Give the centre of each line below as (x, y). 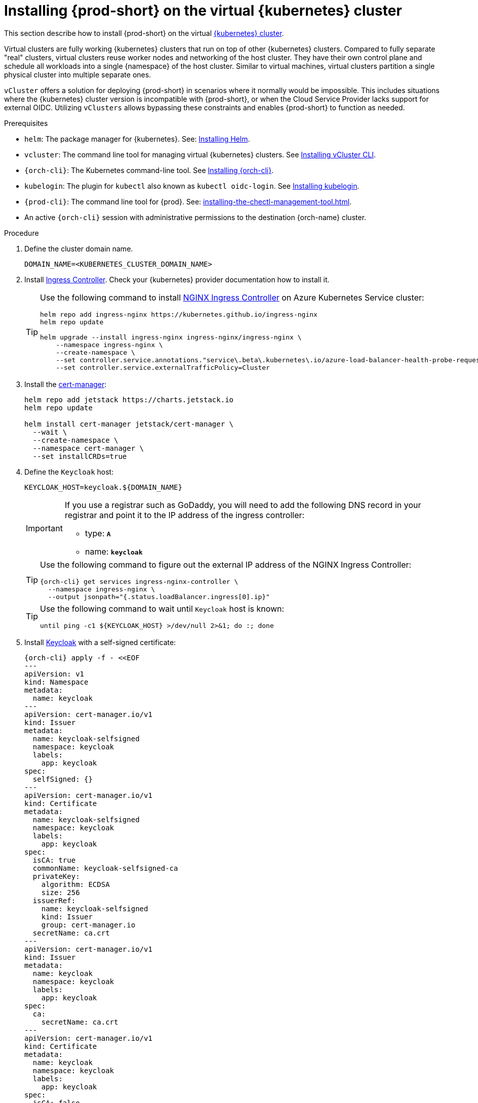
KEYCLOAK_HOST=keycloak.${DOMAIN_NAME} (103, 487)
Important (44, 528)
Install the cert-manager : (66, 384)
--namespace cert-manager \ (88, 448)
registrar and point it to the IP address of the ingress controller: (185, 515)
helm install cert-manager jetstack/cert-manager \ (129, 424)
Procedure (22, 233)
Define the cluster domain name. (79, 248)
